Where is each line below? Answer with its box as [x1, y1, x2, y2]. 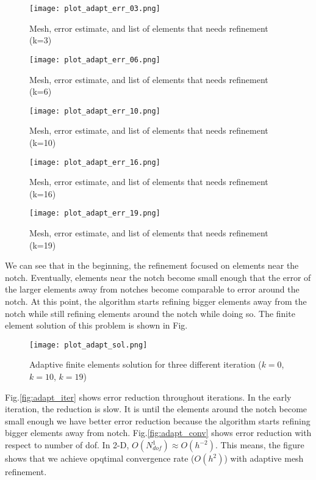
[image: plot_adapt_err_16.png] [29, 158, 160, 167]
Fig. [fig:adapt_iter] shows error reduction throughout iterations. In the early [5, 390, 292, 403]
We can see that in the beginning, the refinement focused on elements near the [5, 259, 299, 272]
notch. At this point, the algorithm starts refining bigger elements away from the [5, 295, 307, 307]
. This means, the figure [215, 438, 304, 451]
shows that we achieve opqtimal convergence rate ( [5, 452, 195, 464]
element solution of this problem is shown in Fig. [5, 319, 188, 332]
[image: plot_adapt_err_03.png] [29, 4, 160, 13]
